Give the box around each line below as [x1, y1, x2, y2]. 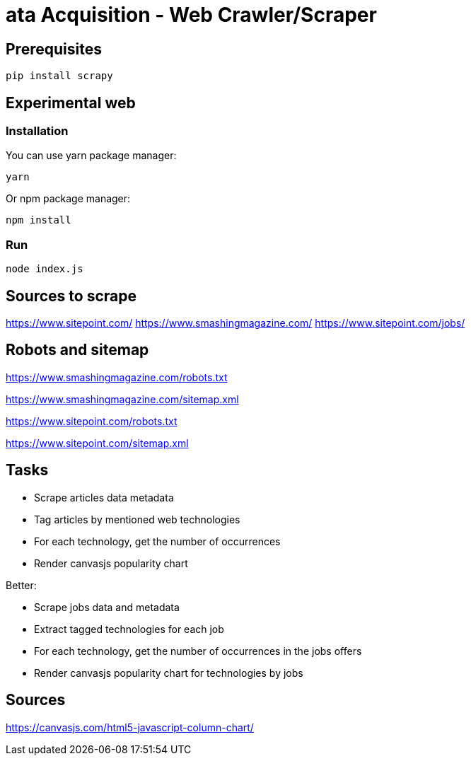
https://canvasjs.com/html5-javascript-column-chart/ [6, 721, 254, 733]
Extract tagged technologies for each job [34, 622, 224, 635]
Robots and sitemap [6, 341, 149, 359]
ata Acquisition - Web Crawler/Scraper [6, 3, 377, 27]
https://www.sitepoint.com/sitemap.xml [6, 436, 189, 449]
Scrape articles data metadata [34, 491, 174, 504]
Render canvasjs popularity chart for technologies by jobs [34, 666, 303, 679]
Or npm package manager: [6, 192, 131, 205]
